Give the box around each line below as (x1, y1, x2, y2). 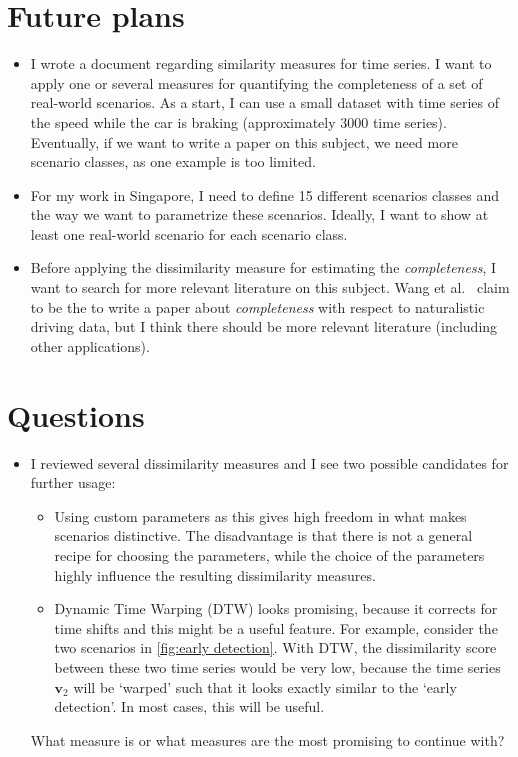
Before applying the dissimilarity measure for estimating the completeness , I (30, 257, 496, 278)
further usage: (30, 472, 116, 493)
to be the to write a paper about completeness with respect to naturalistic (30, 296, 485, 317)
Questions (7, 394, 145, 435)
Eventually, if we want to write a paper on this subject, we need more (30, 131, 458, 152)
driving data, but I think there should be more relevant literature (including (30, 316, 498, 337)
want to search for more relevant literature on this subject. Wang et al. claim (30, 277, 510, 298)
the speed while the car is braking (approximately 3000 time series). (30, 111, 447, 132)
